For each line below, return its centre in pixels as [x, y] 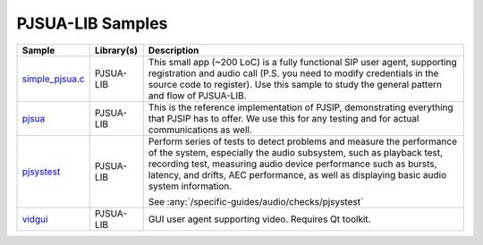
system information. [190, 186]
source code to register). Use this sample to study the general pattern [295, 84]
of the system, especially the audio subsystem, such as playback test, [295, 152]
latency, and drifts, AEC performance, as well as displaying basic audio [297, 174]
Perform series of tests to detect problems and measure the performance [303, 141]
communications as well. [200, 130]
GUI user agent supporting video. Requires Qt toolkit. [259, 219]
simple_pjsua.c [53, 79]
